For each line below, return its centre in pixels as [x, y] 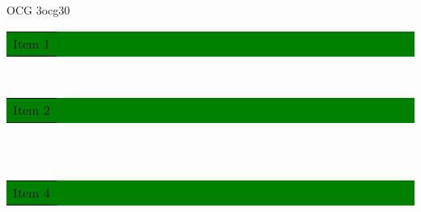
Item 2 [32, 110]
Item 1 [32, 43]
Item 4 [32, 193]
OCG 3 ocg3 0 [38, 10]
